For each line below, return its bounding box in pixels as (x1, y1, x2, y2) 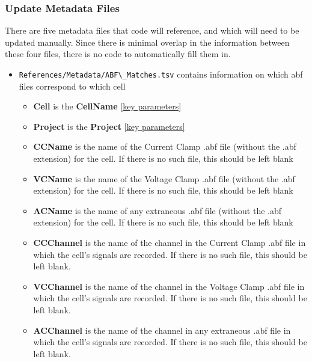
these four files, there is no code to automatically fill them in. (5, 48, 231, 60)
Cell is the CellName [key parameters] (33, 100, 182, 112)
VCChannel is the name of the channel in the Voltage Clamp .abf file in (33, 280, 305, 292)
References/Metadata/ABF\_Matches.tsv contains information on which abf (19, 68, 303, 80)
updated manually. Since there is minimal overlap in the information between (5, 35, 290, 48)
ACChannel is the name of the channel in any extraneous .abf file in (33, 324, 291, 336)
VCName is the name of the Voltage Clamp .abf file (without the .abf (33, 172, 295, 185)
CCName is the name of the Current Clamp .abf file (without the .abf (33, 140, 296, 153)
